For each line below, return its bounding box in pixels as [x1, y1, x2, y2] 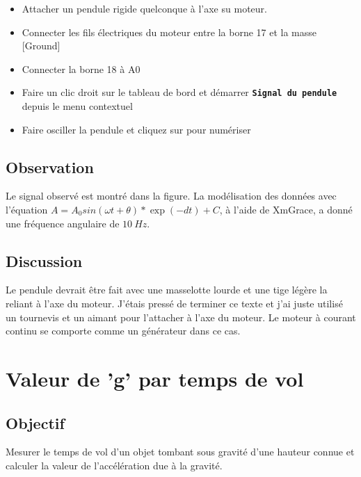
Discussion [6, 250, 83, 271]
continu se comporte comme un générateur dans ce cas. [6, 323, 241, 338]
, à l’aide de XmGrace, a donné [219, 202, 353, 217]
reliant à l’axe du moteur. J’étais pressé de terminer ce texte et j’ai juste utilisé [6, 296, 343, 310]
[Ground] [22, 38, 61, 53]
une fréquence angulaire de [6, 216, 120, 230]
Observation [6, 156, 94, 177]
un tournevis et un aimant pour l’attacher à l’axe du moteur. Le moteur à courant [6, 309, 356, 324]
